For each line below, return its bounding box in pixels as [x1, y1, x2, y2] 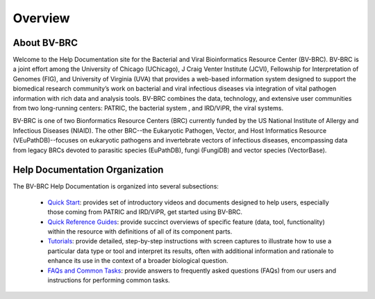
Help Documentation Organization [12, 164, 164, 176]
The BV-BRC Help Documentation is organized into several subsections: [12, 182, 219, 191]
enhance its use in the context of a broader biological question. [47, 257, 228, 265]
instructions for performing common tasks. [47, 276, 170, 284]
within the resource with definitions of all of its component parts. [47, 227, 233, 236]
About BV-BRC [12, 37, 78, 49]
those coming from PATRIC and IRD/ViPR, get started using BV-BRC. [47, 208, 243, 216]
